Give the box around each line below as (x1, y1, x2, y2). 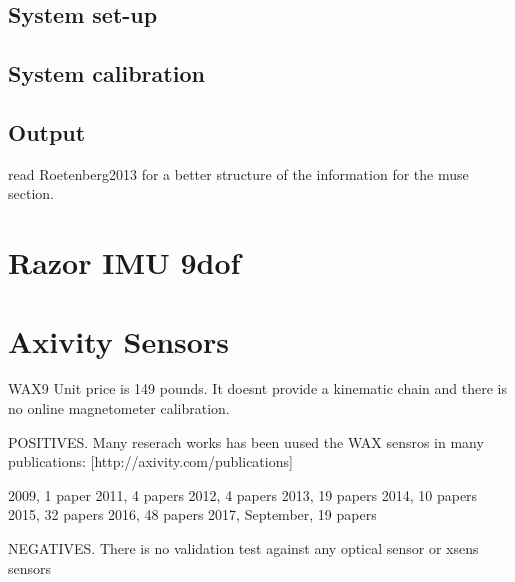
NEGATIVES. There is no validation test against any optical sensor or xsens (8, 538, 479, 559)
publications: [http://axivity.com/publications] (8, 451, 293, 472)
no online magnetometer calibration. (8, 398, 230, 419)
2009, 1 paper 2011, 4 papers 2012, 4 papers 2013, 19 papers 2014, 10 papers (8, 484, 478, 505)
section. (8, 183, 54, 204)
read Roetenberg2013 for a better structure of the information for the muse (8, 163, 469, 184)
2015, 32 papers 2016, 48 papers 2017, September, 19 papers (8, 504, 377, 525)
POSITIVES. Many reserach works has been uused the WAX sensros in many (8, 431, 484, 452)
